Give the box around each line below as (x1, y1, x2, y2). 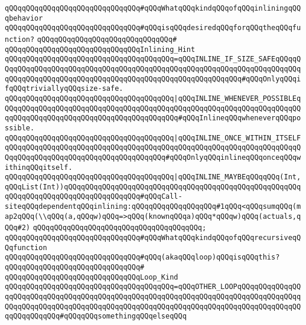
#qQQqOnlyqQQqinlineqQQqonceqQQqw (165, 153, 301, 162)
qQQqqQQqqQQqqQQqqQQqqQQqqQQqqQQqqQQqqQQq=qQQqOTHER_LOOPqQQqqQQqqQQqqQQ (5, 283, 301, 291)
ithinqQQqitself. (5, 163, 73, 172)
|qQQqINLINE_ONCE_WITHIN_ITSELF (174, 133, 301, 142)
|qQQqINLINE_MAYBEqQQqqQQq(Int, (174, 173, 301, 182)
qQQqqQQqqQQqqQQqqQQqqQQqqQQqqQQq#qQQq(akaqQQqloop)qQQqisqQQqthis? (5, 253, 280, 262)
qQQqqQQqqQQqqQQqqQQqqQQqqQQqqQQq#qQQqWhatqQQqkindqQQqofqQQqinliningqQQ (5, 4, 301, 12)
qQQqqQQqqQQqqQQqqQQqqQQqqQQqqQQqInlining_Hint (5, 45, 196, 54)
